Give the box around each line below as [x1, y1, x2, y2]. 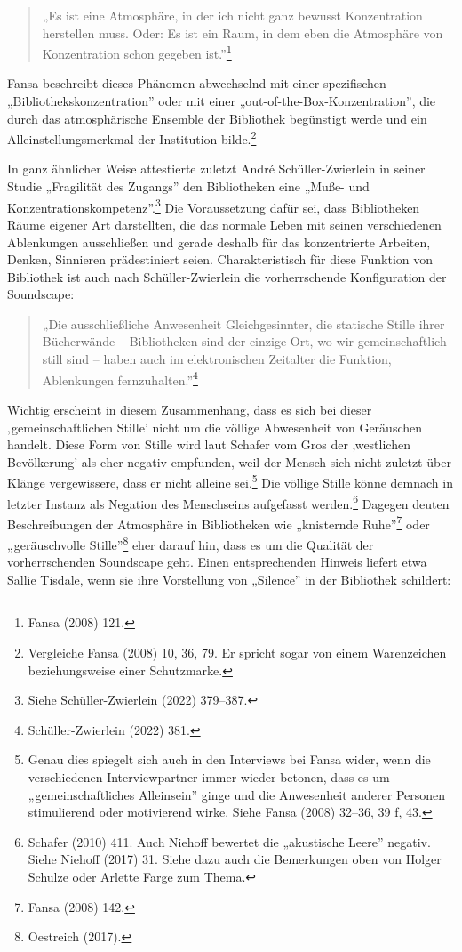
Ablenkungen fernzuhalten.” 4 [42, 367, 198, 389]
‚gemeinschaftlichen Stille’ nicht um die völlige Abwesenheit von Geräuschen [7, 417, 423, 436]
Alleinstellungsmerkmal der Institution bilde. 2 [7, 127, 257, 148]
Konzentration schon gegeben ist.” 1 [42, 42, 232, 62]
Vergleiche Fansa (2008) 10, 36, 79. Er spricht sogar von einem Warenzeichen [28, 643, 447, 662]
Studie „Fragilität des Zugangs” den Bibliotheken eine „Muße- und [7, 177, 370, 196]
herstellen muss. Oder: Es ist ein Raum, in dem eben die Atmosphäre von [42, 23, 443, 42]
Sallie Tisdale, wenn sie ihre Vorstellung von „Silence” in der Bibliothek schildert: [7, 569, 451, 588]
